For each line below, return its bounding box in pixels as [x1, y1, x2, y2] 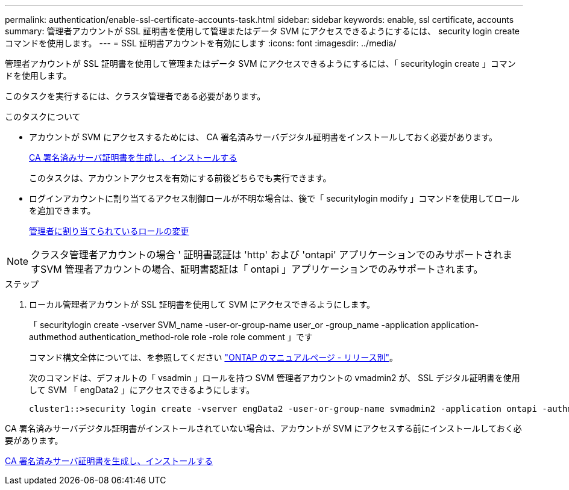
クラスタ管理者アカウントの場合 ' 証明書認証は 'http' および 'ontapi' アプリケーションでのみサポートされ [31, 249, 503, 261]
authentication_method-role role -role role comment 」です [79, 332, 313, 342]
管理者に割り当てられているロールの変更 [29, 226, 189, 236]
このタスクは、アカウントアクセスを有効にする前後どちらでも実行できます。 [29, 173, 332, 183]
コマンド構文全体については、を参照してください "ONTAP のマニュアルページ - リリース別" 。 [29, 352, 398, 362]
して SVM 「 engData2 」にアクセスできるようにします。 [29, 385, 255, 395]
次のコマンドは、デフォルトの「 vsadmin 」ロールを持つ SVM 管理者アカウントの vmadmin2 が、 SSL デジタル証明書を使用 [29, 373, 520, 383]
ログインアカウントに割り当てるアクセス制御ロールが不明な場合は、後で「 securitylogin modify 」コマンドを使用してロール [29, 193, 520, 203]
